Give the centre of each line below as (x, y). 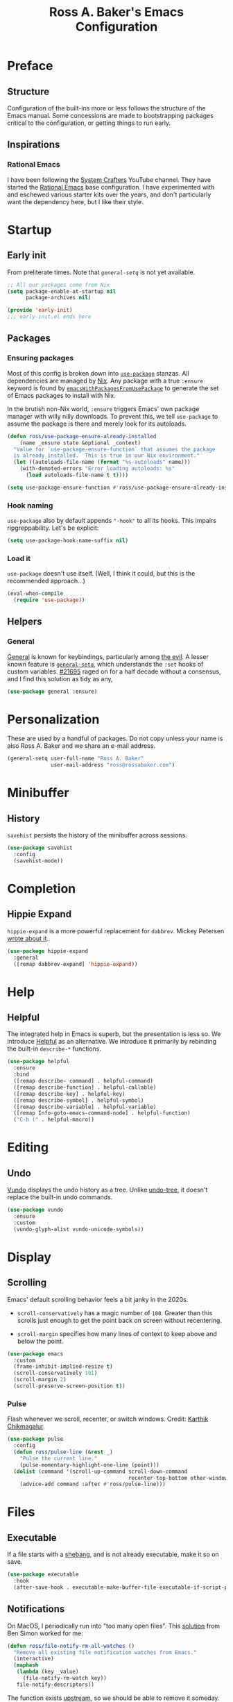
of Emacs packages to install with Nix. (61, 395)
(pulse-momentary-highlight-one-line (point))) (89, 1465)
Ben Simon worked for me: (45, 1633)
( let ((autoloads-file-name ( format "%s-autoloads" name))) (102, 462)
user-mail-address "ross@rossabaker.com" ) (113, 765)
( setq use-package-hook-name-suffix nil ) (68, 541)
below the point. (40, 1341)
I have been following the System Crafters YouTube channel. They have (109, 180)
